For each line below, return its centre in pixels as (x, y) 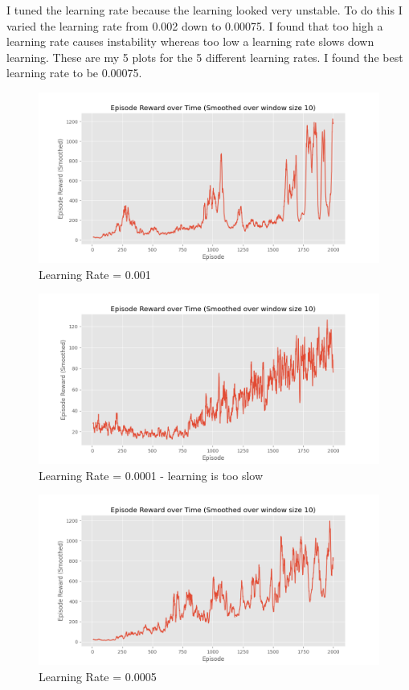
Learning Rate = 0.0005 (98, 676)
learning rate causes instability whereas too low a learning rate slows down (190, 41)
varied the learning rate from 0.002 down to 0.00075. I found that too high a (195, 25)
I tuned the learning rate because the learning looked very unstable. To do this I (204, 10)
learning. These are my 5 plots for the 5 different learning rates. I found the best (205, 57)
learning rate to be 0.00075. (74, 73)
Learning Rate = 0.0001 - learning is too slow (151, 475)
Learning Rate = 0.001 (95, 274)
